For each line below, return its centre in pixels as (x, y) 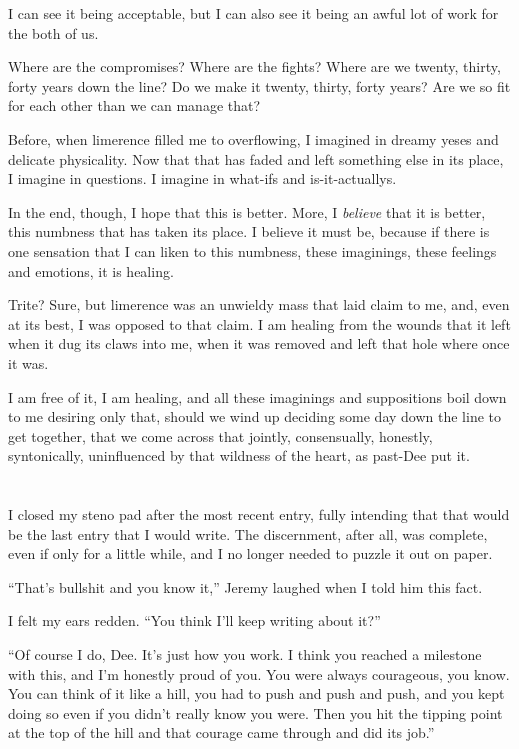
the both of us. (53, 32)
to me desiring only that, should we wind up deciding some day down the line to (254, 416)
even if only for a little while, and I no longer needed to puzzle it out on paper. (250, 553)
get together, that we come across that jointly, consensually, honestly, (220, 435)
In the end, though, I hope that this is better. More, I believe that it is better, (247, 211)
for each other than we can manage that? (134, 105)
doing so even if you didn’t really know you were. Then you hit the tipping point (255, 712)
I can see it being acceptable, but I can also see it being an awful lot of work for (253, 13)
